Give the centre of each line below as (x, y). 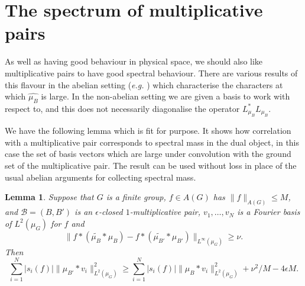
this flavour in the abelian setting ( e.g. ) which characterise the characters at (144, 84)
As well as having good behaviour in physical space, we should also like (134, 61)
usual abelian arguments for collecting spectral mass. (100, 177)
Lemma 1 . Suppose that (49, 197)
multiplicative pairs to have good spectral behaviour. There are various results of (151, 73)
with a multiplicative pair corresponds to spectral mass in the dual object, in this (152, 142)
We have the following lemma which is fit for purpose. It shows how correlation (148, 131)
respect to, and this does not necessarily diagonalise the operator (122, 108)
